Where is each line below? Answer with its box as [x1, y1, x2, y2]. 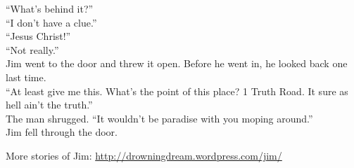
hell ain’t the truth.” [6, 97, 93, 112]
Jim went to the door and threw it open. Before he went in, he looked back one [6, 56, 348, 71]
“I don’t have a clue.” [6, 15, 97, 29]
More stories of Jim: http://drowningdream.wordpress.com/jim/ [6, 148, 282, 162]
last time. [6, 69, 46, 84]
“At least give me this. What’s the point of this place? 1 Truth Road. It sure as [6, 83, 348, 98]
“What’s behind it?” [6, 1, 94, 15]
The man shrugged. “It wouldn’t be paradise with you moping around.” [6, 111, 313, 125]
